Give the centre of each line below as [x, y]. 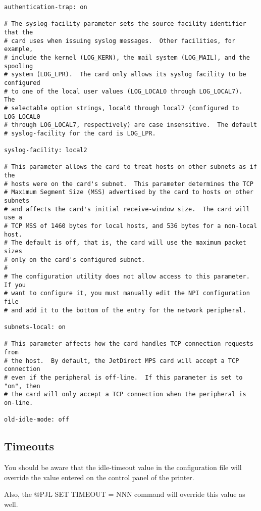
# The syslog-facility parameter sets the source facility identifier [125, 24]
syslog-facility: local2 [46, 150]
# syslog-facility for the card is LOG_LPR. [80, 133]
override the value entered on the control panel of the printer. [99, 477]
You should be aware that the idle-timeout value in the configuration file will [123, 467]
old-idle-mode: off [37, 420]
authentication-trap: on [46, 7]
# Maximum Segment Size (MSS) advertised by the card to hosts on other [129, 192]
